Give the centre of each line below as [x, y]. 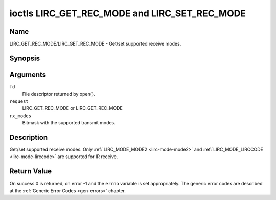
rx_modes [20, 116]
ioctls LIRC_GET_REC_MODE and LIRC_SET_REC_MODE [128, 13]
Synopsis [25, 58]
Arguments [28, 74]
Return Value [31, 171]
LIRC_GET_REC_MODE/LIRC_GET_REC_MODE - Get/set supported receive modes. [95, 44]
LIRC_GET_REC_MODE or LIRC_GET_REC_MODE [72, 108]
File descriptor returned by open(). [59, 94]
